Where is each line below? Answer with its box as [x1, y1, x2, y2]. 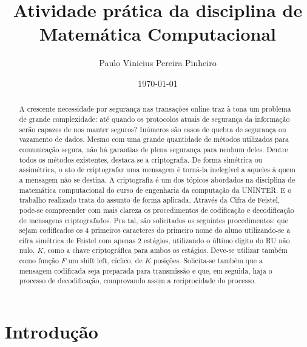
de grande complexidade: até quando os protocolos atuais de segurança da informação [19, 113, 290, 124]
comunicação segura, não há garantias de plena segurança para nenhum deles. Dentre [19, 144, 288, 154]
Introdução [5, 319, 98, 344]
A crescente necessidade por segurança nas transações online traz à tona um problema [19, 104, 291, 114]
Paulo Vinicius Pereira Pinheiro [99, 56, 217, 69]
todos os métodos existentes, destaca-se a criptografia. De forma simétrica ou [19, 154, 263, 164]
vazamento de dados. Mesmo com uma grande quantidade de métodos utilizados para [19, 134, 289, 144]
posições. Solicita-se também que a [153, 255, 263, 266]
